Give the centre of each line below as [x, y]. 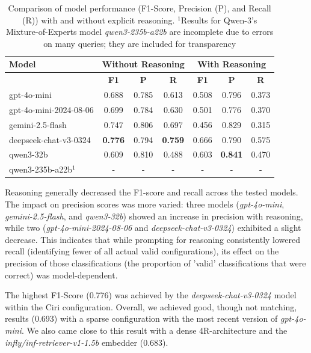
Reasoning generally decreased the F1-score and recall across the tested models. [152, 192]
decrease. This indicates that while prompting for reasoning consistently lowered [153, 239]
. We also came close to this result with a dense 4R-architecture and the [154, 330]
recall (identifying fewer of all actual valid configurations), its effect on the [142, 251]
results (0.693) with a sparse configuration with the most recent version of [141, 318]
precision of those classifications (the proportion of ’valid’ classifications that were [155, 262]
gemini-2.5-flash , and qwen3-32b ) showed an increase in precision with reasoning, [154, 216]
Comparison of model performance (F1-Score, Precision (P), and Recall [140, 8]
